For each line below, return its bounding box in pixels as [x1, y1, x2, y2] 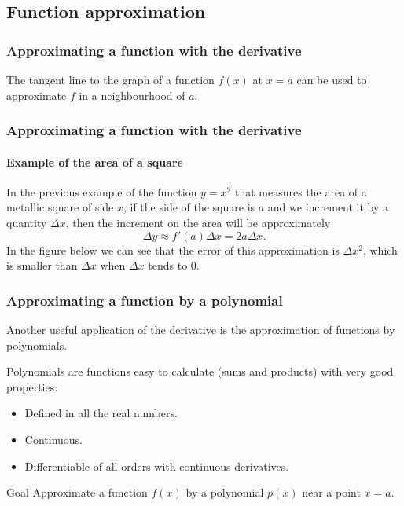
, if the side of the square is [123, 199, 255, 215]
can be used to [296, 71, 367, 87]
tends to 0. [148, 257, 200, 273]
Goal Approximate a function [6, 484, 148, 500]
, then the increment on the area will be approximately [65, 214, 331, 231]
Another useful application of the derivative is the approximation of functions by [6, 321, 395, 338]
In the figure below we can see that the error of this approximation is [6, 241, 340, 258]
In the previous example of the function [6, 183, 197, 200]
